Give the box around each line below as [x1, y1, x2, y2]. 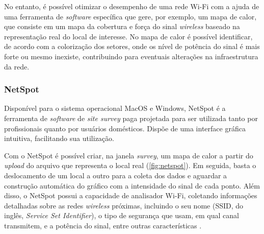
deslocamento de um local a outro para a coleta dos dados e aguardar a [4, 170, 227, 180]
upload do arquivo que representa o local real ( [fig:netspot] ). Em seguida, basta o [4, 160, 256, 171]
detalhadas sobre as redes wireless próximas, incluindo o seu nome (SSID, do [4, 200, 244, 210]
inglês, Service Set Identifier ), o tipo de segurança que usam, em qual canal [4, 210, 239, 221]
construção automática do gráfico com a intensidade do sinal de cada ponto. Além [4, 180, 260, 191]
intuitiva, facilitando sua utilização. [4, 133, 114, 144]
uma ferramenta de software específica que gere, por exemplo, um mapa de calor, [4, 11, 257, 21]
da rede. [4, 61, 30, 72]
